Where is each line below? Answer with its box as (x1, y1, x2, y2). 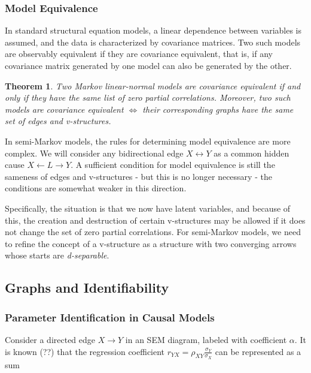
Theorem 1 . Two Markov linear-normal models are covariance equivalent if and (5, 79, 301, 92)
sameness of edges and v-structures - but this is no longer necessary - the (5, 170, 272, 182)
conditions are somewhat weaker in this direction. (5, 182, 187, 194)
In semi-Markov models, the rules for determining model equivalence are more (5, 134, 291, 147)
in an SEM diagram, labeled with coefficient (125, 333, 287, 345)
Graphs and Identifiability (5, 278, 169, 297)
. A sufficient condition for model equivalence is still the (71, 158, 275, 171)
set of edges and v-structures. (5, 115, 111, 127)
